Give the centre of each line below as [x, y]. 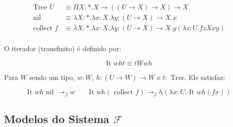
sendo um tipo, [52, 77]
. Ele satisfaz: [205, 77]
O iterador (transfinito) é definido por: [63, 48]
